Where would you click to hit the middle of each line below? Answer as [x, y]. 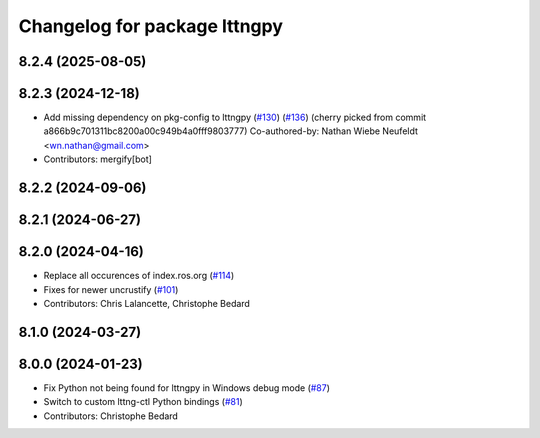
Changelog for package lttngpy [151, 26]
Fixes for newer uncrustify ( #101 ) [111, 289]
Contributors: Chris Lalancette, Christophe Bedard [146, 303]
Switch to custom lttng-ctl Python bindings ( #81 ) [143, 402]
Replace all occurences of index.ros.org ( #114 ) [139, 276]
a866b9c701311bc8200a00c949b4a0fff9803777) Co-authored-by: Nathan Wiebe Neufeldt [231, 131]
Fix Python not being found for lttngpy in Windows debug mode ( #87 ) [186, 387]
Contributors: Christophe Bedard [111, 416]
